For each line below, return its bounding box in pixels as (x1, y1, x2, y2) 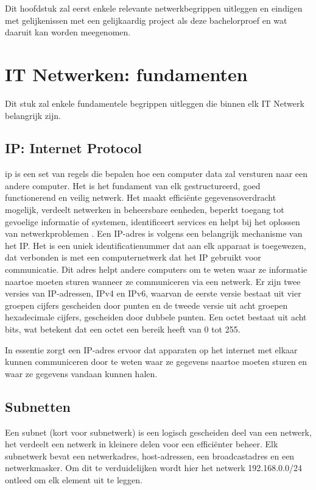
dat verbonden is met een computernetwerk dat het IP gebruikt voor (5, 251, 261, 264)
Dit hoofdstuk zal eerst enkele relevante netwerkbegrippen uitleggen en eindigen (5, 2, 303, 14)
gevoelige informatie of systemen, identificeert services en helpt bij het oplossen (5, 215, 300, 228)
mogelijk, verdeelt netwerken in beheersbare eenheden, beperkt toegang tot (5, 203, 284, 216)
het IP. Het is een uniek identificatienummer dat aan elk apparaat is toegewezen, (5, 239, 306, 251)
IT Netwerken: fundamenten (5, 61, 248, 86)
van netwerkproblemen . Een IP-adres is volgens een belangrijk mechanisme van (5, 227, 303, 240)
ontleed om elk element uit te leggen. (5, 473, 142, 486)
